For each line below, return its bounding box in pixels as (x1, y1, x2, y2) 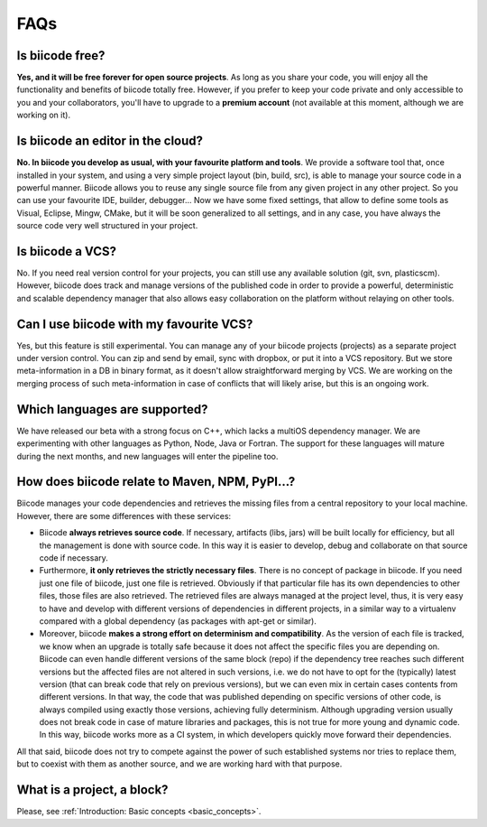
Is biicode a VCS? (16, 244, 117, 259)
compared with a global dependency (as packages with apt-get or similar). (39, 615, 317, 627)
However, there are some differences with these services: (16, 510, 232, 521)
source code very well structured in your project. (16, 220, 198, 231)
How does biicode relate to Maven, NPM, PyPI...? (16, 474, 296, 489)
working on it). (16, 109, 71, 121)
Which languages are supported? (16, 402, 208, 417)
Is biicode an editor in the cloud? (16, 134, 203, 149)
